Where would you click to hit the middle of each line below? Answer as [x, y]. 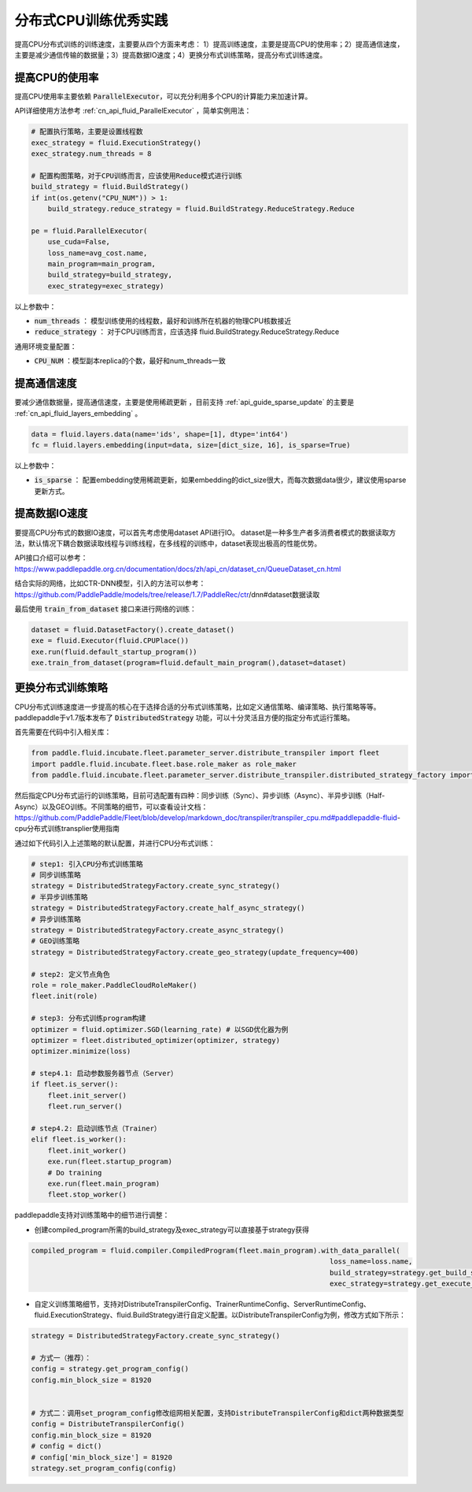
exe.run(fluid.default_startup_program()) [114, 651]
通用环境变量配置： [46, 346]
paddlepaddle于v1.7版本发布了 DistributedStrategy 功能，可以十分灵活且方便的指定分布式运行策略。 [184, 718]
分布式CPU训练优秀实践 [91, 20]
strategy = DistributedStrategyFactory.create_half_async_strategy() [168, 908]
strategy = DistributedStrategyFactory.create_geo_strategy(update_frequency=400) [195, 952]
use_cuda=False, [79, 242]
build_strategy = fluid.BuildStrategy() [110, 187]
